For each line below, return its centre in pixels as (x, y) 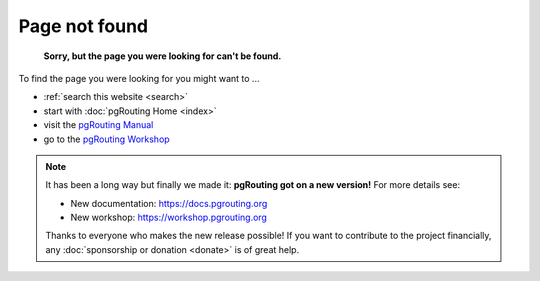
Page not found (83, 26)
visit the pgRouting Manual (98, 125)
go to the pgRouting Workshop (106, 139)
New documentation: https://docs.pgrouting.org (169, 203)
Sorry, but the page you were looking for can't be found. (162, 56)
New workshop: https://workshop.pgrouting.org (168, 217)
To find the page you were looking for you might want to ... (139, 78)
